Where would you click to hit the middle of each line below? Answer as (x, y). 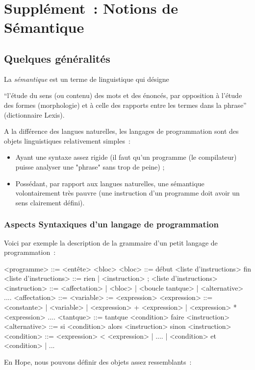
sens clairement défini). (50, 202)
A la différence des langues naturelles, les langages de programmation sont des (121, 131)
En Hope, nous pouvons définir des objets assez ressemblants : (98, 362)
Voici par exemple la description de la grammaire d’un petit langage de (111, 242)
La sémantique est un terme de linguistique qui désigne (87, 79)
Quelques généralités (57, 58)
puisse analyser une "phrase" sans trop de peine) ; (90, 166)
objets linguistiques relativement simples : (67, 140)
